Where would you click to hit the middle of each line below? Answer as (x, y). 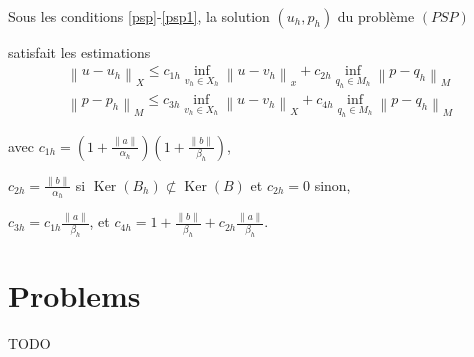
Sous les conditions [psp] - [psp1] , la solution (139, 15)
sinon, (332, 184)
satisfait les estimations (79, 51)
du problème (376, 15)
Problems (74, 294)
